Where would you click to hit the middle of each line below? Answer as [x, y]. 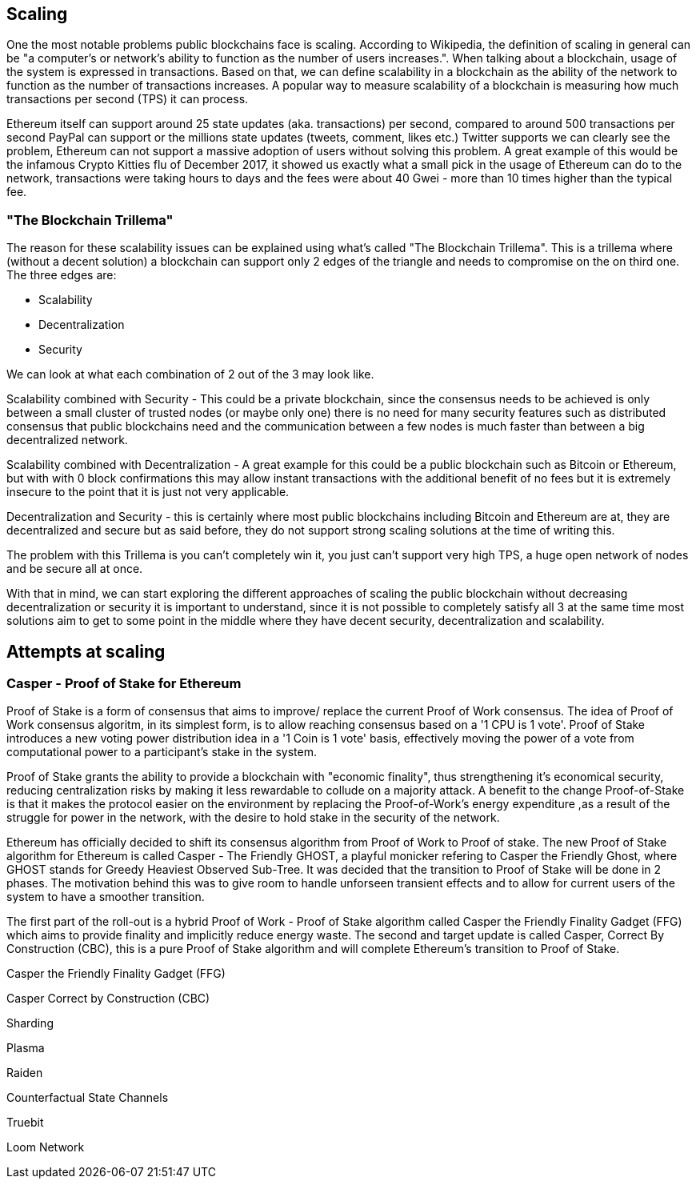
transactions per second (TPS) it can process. [128, 99]
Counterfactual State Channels [88, 1098]
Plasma [26, 1048]
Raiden [25, 1073]
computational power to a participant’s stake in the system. [162, 752]
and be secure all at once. [75, 569]
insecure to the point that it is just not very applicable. [148, 492]
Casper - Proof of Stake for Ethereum [124, 684]
